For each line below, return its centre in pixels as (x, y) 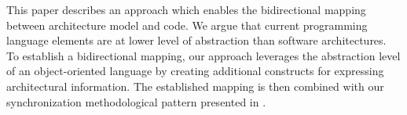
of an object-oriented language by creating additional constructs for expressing (195, 71)
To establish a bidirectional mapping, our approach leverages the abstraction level (203, 55)
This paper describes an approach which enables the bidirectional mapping (186, 9)
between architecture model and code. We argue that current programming (187, 25)
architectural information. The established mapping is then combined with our (195, 86)
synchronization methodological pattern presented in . (136, 101)
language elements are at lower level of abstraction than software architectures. (196, 40)
